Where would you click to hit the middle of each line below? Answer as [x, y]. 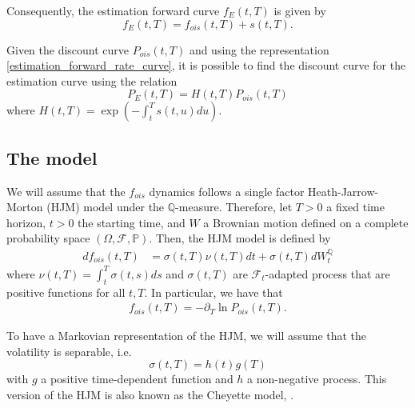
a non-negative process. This [317, 379]
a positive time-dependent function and [137, 379]
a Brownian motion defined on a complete [306, 222]
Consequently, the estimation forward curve [113, 10]
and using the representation [259, 49]
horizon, [26, 222]
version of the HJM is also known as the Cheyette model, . [150, 394]
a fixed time [355, 207]
